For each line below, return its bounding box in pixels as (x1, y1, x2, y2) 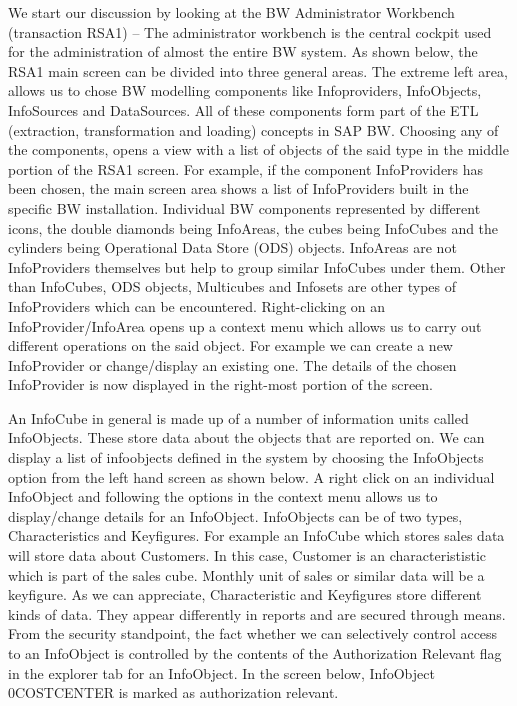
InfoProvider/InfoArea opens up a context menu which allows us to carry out (8, 315, 482, 336)
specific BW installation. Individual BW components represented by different (8, 197, 481, 218)
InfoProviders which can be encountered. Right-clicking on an (8, 295, 386, 316)
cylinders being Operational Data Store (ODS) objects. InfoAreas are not (8, 237, 457, 258)
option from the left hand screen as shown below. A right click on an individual (8, 466, 495, 487)
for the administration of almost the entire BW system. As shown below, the (8, 41, 478, 62)
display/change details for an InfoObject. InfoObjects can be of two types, (8, 505, 463, 526)
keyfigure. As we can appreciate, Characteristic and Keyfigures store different (8, 584, 482, 605)
